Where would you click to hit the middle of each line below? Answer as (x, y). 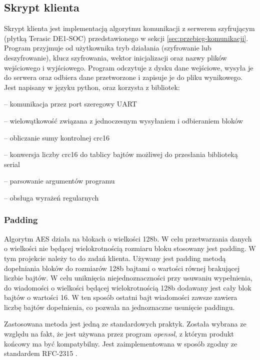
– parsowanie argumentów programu (59, 181)
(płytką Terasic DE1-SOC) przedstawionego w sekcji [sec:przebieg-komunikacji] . (126, 38)
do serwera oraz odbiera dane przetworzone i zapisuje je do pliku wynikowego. (123, 77)
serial (12, 164)
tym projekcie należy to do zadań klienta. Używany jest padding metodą (115, 258)
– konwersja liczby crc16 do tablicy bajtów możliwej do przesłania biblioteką (121, 154)
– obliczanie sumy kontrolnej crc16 (57, 137)
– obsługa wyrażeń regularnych (51, 197)
